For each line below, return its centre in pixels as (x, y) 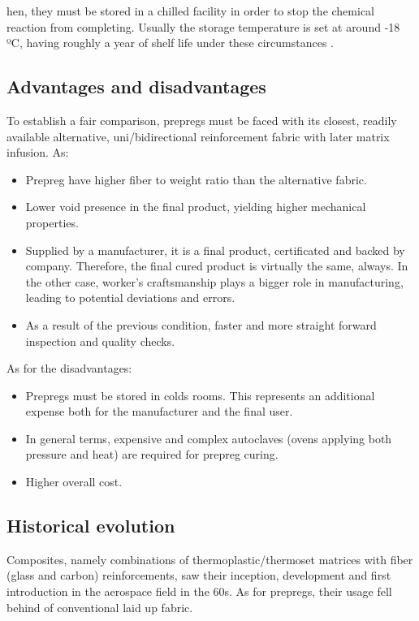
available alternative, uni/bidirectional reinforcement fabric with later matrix (198, 136)
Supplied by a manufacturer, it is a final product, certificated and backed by (215, 250)
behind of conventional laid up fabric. (100, 607)
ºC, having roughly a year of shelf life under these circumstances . (171, 43)
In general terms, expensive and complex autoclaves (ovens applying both (209, 438)
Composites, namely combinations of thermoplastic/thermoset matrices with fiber (210, 559)
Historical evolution (91, 526)
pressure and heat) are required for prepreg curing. (152, 454)
